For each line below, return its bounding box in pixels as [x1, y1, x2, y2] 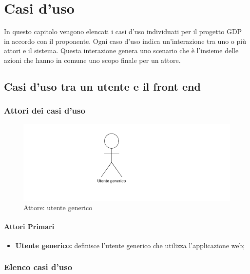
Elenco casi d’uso [4, 261, 73, 273]
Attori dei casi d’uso [4, 104, 85, 117]
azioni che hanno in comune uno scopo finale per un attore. [4, 55, 181, 65]
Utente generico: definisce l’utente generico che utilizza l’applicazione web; [15, 240, 245, 250]
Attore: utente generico [23, 202, 93, 213]
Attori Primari [4, 221, 55, 232]
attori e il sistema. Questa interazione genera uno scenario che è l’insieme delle [4, 45, 239, 56]
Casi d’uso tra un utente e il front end [4, 78, 201, 94]
